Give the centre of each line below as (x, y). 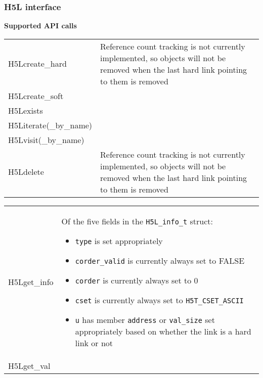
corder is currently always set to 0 (137, 280)
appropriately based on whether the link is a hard (163, 331)
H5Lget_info (31, 282)
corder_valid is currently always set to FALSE (160, 260)
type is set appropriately (119, 241)
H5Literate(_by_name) (50, 125)
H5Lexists (26, 110)
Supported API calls (40, 26)
